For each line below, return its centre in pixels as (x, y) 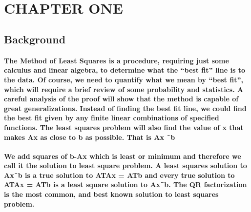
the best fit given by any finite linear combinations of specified (112, 118)
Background (35, 39)
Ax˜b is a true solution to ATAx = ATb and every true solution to (119, 175)
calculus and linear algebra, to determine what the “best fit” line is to (125, 70)
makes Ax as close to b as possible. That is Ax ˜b (90, 137)
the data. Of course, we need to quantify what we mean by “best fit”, (124, 79)
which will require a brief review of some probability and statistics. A (124, 89)
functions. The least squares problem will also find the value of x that (124, 127)
